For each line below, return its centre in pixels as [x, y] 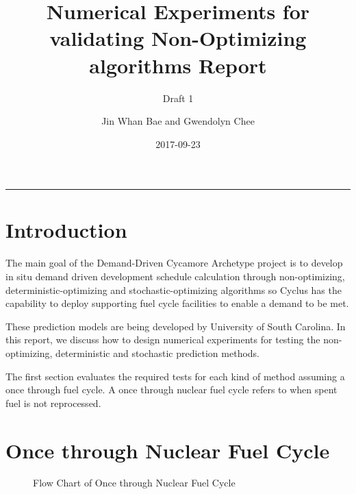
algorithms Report [178, 65]
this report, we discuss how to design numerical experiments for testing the [163, 339]
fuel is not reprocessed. [53, 403]
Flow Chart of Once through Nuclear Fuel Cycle [134, 483]
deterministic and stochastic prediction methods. [158, 353]
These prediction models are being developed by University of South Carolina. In [176, 326]
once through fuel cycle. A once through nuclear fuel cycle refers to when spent [171, 390]
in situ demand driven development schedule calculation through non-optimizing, [175, 276]
